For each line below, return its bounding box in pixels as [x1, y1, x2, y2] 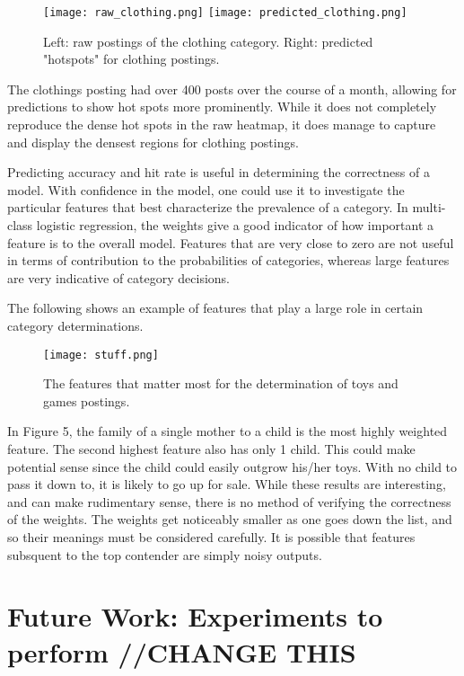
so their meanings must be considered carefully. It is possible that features [7, 527, 416, 546]
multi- [412, 198, 446, 217]
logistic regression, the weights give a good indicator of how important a [36, 216, 434, 234]
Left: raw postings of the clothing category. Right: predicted [43, 31, 373, 50]
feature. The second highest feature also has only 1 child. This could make [7, 440, 416, 458]
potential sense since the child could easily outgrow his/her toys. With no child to [7, 457, 458, 476]
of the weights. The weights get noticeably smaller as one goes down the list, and [7, 510, 452, 529]
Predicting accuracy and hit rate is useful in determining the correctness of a [7, 163, 430, 182]
